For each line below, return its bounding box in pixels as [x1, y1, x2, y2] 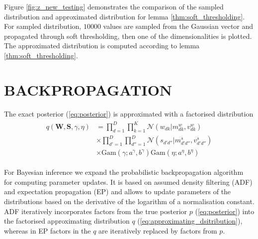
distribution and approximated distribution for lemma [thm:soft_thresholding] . [4, 11, 245, 21]
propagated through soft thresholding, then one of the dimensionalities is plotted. [4, 30, 252, 41]
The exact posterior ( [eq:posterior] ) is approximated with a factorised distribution [4, 108, 254, 119]
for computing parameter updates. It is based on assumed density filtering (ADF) [4, 176, 253, 187]
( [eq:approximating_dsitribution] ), [137, 216, 243, 226]
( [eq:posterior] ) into [195, 206, 255, 216]
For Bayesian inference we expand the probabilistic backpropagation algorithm [4, 167, 244, 177]
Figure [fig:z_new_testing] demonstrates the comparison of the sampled [4, 1, 224, 11]
